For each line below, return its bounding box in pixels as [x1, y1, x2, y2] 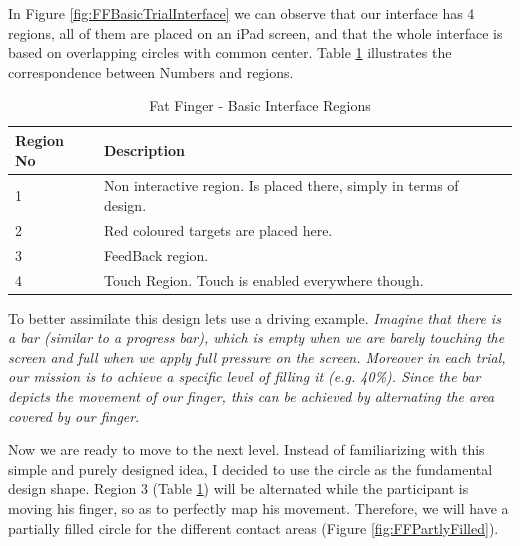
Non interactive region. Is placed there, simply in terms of [103, 175, 459, 196]
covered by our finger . [8, 405, 140, 426]
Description [103, 139, 185, 160]
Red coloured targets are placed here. [103, 219, 333, 240]
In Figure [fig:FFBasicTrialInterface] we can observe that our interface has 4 [8, 3, 475, 23]
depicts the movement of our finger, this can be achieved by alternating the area [8, 386, 495, 406]
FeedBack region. [103, 244, 209, 265]
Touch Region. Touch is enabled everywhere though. [103, 269, 424, 290]
